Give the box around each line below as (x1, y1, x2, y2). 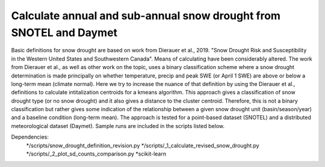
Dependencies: (11, 133, 49, 141)
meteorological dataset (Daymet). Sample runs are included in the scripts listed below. (11, 122, 225, 129)
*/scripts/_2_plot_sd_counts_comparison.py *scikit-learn (26, 150, 167, 157)
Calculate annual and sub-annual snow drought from (11, 9, 281, 22)
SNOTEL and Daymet (11, 26, 117, 39)
